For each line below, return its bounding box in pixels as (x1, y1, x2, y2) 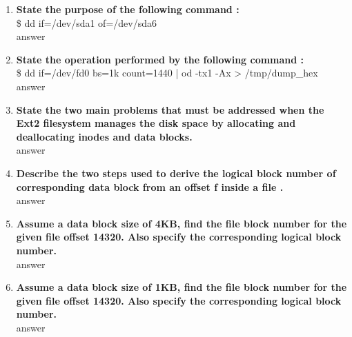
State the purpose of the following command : (16, 2, 239, 16)
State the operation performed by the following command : (16, 52, 304, 66)
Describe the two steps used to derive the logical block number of (16, 165, 336, 180)
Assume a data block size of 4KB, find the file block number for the (16, 216, 347, 230)
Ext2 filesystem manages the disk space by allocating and (16, 116, 296, 130)
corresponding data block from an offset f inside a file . (16, 179, 284, 194)
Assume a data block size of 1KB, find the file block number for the (16, 280, 347, 294)
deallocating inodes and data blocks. (16, 129, 193, 143)
